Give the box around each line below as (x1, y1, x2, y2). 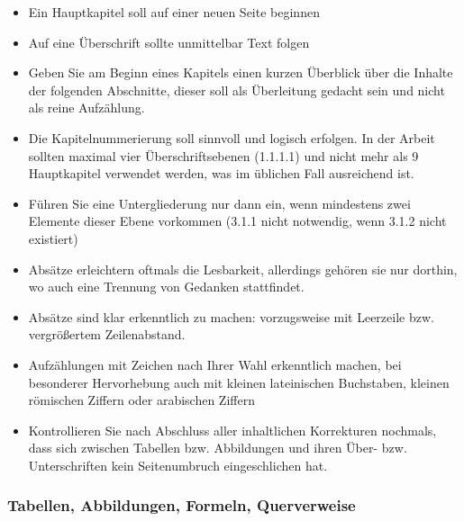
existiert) (28, 229, 78, 247)
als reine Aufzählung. (28, 98, 145, 117)
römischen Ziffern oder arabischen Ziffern (28, 391, 255, 409)
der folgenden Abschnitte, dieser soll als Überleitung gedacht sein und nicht (28, 80, 445, 99)
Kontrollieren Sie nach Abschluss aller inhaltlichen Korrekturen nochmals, (28, 420, 437, 439)
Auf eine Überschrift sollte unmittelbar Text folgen (28, 32, 310, 51)
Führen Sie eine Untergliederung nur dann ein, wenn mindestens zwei (28, 193, 411, 212)
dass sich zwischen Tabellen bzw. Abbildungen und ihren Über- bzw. (28, 438, 407, 457)
